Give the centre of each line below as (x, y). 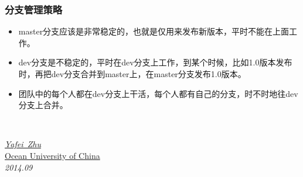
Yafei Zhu (23, 144)
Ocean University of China (52, 155)
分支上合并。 (43, 105)
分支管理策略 (34, 9)
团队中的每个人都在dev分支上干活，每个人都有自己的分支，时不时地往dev (158, 93)
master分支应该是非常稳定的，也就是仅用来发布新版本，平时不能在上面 (154, 31)
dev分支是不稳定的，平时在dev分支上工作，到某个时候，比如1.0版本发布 (155, 62)
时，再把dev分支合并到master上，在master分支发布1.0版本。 (132, 74)
